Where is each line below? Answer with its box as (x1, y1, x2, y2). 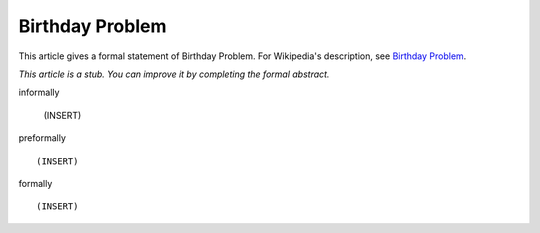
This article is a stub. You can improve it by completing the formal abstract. (18, 68, 330, 80)
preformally (18, 132, 67, 144)
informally (18, 86, 60, 99)
